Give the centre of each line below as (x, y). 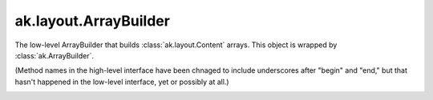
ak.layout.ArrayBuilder (92, 21)
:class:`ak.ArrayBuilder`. (54, 55)
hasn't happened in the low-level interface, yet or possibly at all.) (122, 82)
